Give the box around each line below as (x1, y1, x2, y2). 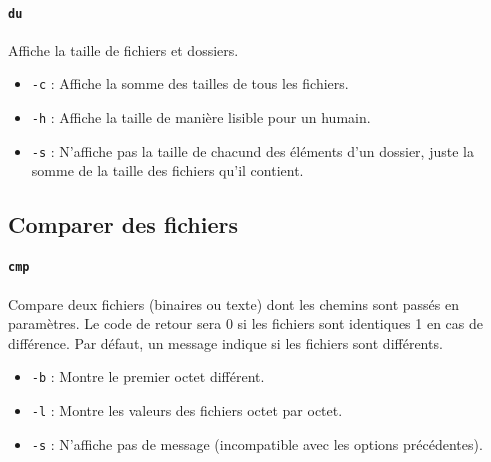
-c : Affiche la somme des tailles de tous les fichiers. (31, 73, 349, 94)
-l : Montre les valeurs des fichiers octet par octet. (31, 400, 343, 421)
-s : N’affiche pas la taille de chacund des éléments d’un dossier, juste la (31, 140, 474, 161)
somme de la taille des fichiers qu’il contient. (31, 160, 304, 181)
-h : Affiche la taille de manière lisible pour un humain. (31, 107, 371, 128)
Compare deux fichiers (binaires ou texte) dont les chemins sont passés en (8, 293, 460, 314)
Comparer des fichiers (8, 209, 239, 240)
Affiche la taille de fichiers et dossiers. (8, 39, 239, 60)
